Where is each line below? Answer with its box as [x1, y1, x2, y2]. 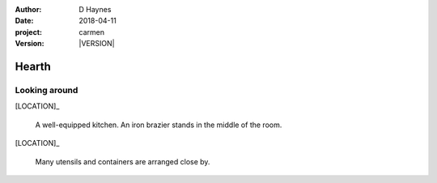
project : [15, 27, 42, 36]
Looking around [15, 84, 78, 96]
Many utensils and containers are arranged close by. [35, 156, 210, 166]
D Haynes [78, 5, 112, 14]
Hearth [15, 59, 52, 73]
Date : [15, 16, 34, 26]
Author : [15, 5, 42, 14]
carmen [78, 27, 105, 36]
